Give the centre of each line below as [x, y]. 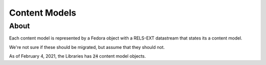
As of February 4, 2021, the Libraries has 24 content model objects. [78, 56]
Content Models [43, 13]
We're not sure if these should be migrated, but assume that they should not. [87, 47]
